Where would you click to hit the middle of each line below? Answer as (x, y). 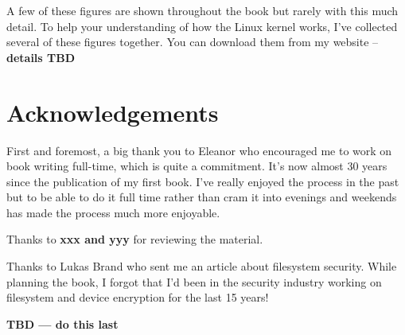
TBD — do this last (62, 323)
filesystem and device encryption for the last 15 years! (138, 297)
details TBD (41, 57)
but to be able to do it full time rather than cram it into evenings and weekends (202, 197)
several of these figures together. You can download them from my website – (193, 42)
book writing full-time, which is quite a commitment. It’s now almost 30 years (197, 166)
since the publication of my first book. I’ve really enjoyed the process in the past (203, 181)
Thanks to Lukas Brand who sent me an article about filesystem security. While (202, 266)
